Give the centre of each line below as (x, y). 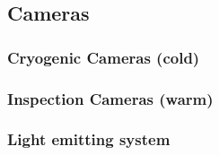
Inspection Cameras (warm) (110, 98)
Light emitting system (89, 139)
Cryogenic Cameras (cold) (104, 57)
